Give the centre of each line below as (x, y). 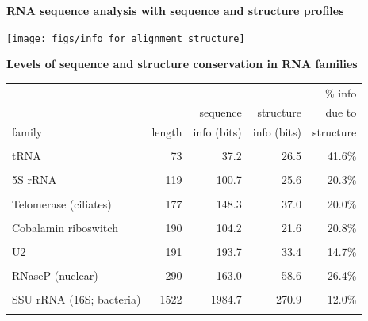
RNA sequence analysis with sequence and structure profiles (175, 10)
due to (341, 112)
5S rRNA (34, 180)
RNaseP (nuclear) (55, 275)
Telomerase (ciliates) (62, 203)
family (27, 132)
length (167, 132)
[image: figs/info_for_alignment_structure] (126, 38)
